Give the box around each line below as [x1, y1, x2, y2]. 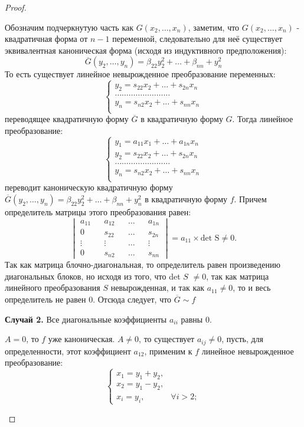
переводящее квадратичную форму [5, 113, 129, 125]
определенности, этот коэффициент [5, 344, 131, 357]
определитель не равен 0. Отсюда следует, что [5, 293, 172, 306]
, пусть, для [221, 333, 264, 345]
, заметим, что [188, 21, 240, 33]
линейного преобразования [5, 281, 100, 294]
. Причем [234, 193, 267, 205]
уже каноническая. [48, 333, 115, 345]
